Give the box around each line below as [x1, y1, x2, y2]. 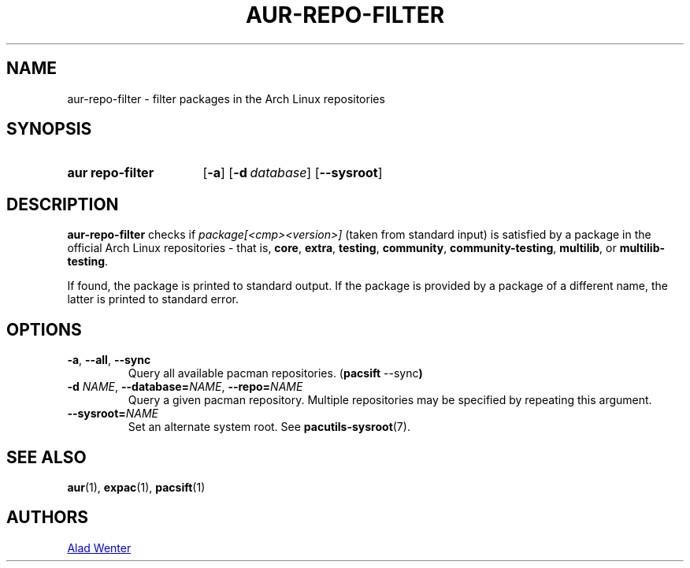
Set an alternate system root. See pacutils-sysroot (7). [128, 420, 410, 434]
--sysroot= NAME [67, 407, 159, 421]
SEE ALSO [6, 447, 87, 467]
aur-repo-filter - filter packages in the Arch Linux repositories [67, 91, 385, 106]
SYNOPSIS [6, 119, 92, 139]
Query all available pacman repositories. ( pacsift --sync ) [128, 366, 423, 381]
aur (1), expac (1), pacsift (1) [67, 480, 206, 494]
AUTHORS [6, 507, 89, 528]
